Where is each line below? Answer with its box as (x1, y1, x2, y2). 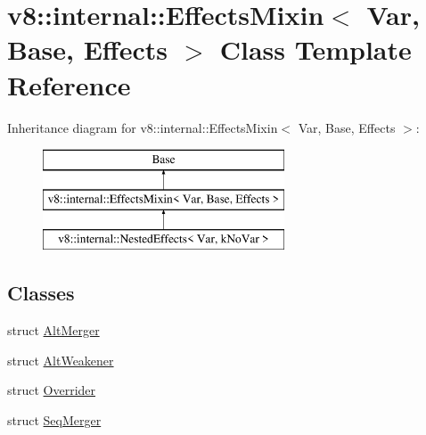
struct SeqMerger (7, 411, 102, 430)
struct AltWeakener (7, 350, 114, 369)
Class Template (219, 31, 412, 68)
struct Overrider (7, 381, 96, 399)
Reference (7, 66, 131, 103)
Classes (7, 279, 75, 307)
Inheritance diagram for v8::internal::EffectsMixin (7, 118, 278, 136)
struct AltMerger (7, 321, 100, 340)
